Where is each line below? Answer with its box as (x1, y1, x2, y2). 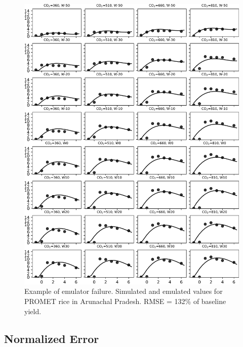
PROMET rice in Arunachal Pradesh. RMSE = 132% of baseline (24, 295, 226, 306)
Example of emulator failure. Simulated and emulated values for (24, 286, 223, 296)
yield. (24, 306, 42, 316)
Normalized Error (4, 330, 99, 346)
